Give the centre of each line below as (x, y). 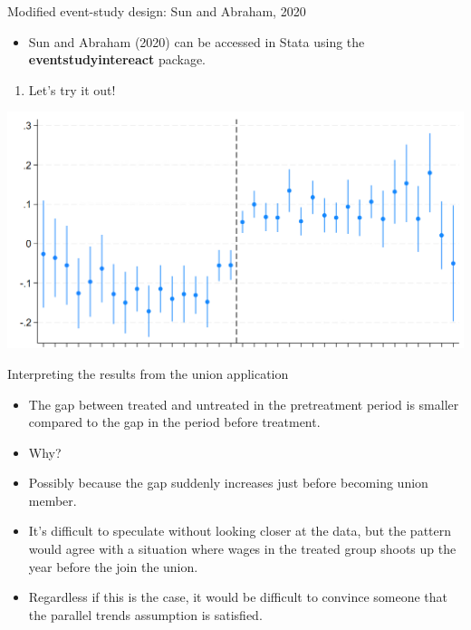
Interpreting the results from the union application (148, 373)
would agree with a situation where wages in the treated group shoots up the (242, 549)
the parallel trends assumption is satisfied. (145, 614)
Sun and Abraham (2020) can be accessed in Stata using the (197, 41)
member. (53, 500)
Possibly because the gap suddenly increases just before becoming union (228, 483)
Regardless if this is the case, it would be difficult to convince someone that (238, 597)
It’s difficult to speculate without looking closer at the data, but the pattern (240, 531)
